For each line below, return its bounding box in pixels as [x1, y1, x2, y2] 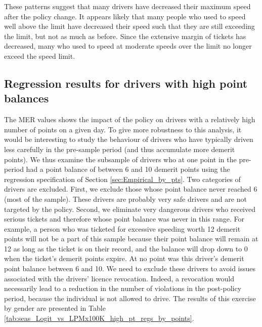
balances [4, 90, 49, 106]
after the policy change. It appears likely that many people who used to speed [4, 11, 246, 21]
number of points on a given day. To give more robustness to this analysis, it [4, 124, 242, 134]
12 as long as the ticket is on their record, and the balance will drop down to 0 [4, 243, 248, 253]
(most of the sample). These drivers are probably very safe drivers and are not [4, 193, 247, 204]
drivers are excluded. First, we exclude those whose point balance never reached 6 [4, 184, 257, 194]
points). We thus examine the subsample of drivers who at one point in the [4, 154, 237, 164]
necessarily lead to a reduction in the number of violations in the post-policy [4, 283, 242, 294]
